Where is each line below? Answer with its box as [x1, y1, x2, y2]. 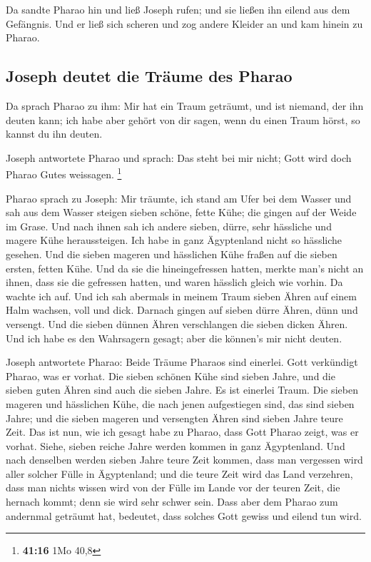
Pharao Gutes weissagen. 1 [6, 165, 122, 182]
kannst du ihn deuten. [6, 126, 103, 141]
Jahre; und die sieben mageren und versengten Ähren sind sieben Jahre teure [6, 410, 343, 425]
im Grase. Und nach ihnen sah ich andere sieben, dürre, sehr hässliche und [6, 218, 332, 233]
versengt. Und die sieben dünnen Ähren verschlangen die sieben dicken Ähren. [6, 316, 348, 331]
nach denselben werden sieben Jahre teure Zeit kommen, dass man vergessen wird [6, 452, 363, 467]
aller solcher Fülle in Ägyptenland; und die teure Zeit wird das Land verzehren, [6, 466, 353, 481]
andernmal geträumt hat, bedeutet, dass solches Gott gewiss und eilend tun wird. [6, 508, 362, 523]
